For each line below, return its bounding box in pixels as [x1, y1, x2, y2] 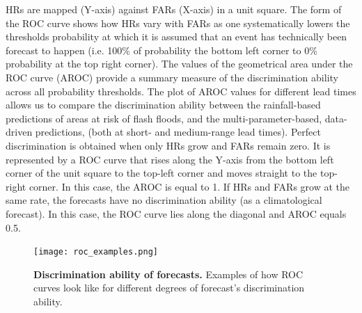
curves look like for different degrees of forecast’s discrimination [33, 280, 305, 295]
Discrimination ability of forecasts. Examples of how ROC [33, 266, 304, 281]
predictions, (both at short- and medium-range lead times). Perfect [35, 125, 321, 139]
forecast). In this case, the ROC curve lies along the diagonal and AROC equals [6, 206, 347, 220]
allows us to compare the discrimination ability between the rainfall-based [6, 97, 321, 112]
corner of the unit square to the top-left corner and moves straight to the [6, 166, 317, 180]
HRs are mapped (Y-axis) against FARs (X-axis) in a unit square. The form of [6, 2, 342, 16]
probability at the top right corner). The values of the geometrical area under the [6, 56, 353, 71]
